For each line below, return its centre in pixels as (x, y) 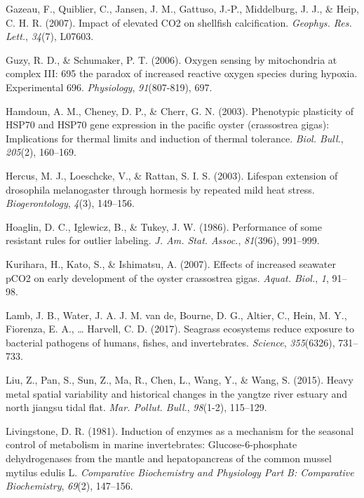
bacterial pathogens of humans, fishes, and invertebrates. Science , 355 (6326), (170, 342)
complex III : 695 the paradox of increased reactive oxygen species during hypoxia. (182, 73)
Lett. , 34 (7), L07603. (50, 36)
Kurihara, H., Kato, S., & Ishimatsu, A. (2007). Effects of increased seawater (171, 263)
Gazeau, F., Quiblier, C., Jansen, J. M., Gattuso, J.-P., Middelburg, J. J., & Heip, (182, 8)
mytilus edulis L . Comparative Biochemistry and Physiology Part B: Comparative (180, 472)
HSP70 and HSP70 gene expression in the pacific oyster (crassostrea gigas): (168, 124)
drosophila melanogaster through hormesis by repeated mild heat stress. (160, 189)
